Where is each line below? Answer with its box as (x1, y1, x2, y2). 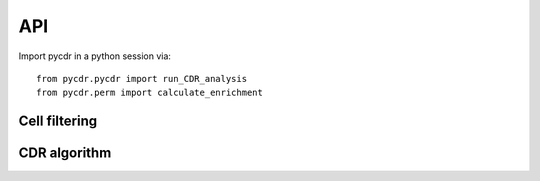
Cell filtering (18, 113, 98, 130)
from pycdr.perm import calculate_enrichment (36, 87, 264, 99)
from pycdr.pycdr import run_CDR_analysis (36, 73, 248, 84)
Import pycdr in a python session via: (18, 50, 172, 62)
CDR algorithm (18, 145, 112, 162)
